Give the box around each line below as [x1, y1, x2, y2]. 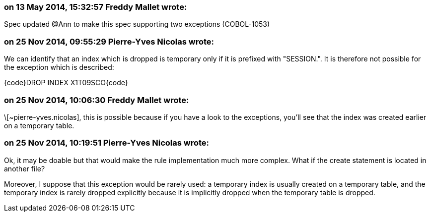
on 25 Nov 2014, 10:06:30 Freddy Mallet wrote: [4, 95, 189, 105]
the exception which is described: [4, 63, 114, 72]
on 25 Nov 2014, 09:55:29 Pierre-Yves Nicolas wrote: [4, 36, 215, 47]
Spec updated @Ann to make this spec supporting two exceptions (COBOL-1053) [4, 20, 270, 29]
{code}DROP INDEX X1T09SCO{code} [4, 78, 128, 87]
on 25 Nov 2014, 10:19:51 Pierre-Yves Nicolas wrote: [4, 138, 210, 148]
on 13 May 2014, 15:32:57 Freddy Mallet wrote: [4, 2, 187, 12]
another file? [4, 164, 45, 173]
